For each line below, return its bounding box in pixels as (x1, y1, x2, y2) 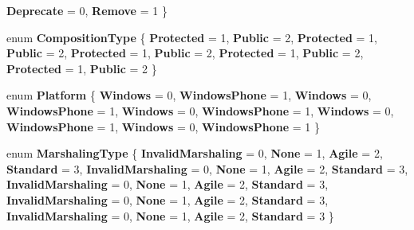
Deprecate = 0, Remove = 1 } (6, 2, 168, 18)
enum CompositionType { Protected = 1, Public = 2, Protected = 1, (6, 29, 377, 45)
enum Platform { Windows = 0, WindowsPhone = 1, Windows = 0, (6, 87, 372, 103)
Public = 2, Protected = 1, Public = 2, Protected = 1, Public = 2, (6, 45, 364, 61)
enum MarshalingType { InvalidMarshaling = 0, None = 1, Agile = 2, (6, 145, 383, 162)
